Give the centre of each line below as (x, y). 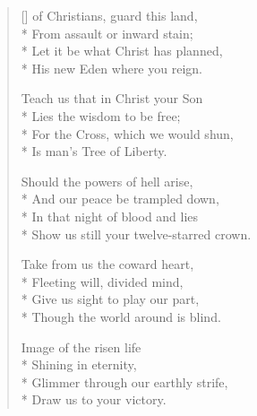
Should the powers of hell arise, (107, 181)
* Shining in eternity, (79, 364)
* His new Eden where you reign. (111, 68)
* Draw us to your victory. (94, 399)
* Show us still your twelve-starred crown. (136, 234)
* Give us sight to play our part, (110, 299)
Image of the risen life (81, 347)
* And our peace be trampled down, (120, 199)
